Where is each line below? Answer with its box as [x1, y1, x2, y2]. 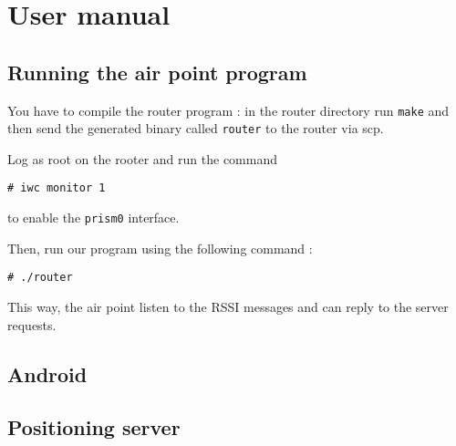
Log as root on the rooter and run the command [7, 149, 277, 168]
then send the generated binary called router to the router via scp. [7, 119, 384, 138]
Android [7, 359, 88, 388]
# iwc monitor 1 [7, 182, 106, 195]
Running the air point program [7, 57, 307, 86]
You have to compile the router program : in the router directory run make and [7, 100, 450, 119]
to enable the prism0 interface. [7, 208, 180, 227]
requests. [7, 315, 57, 334]
